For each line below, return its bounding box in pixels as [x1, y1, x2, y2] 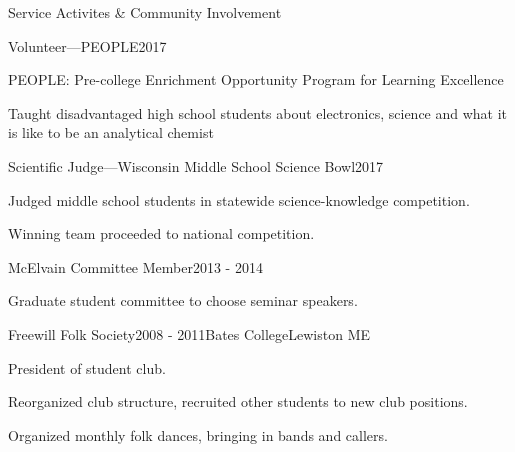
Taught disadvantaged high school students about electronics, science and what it [8, 102, 508, 123]
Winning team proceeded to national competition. [8, 223, 315, 244]
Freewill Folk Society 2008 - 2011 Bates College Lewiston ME [8, 323, 371, 344]
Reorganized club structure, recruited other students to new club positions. [8, 391, 468, 412]
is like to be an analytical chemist [8, 122, 214, 143]
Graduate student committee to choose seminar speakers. [8, 290, 358, 311]
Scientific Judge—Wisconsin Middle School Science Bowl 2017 [8, 155, 384, 176]
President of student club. [8, 357, 166, 378]
